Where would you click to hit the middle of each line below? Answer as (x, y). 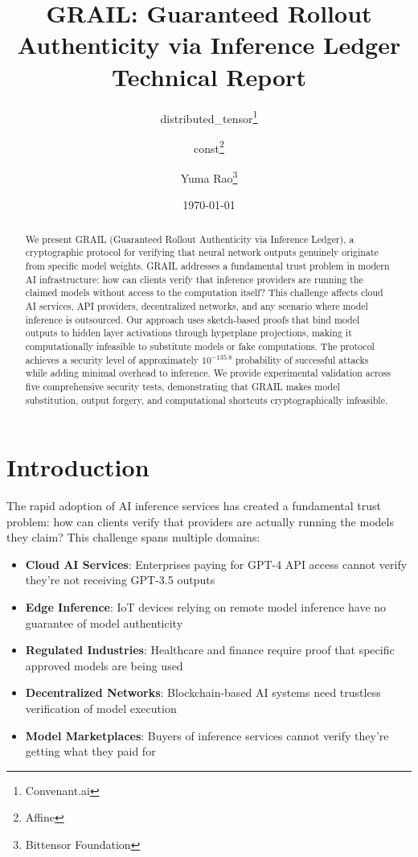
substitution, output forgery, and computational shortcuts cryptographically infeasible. (207, 400)
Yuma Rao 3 (209, 177)
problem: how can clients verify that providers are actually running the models (200, 521)
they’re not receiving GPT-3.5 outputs (120, 580)
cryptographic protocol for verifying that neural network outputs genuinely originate (202, 252)
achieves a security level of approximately (112, 359)
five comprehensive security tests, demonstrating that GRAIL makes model (182, 386)
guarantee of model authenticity (104, 622)
